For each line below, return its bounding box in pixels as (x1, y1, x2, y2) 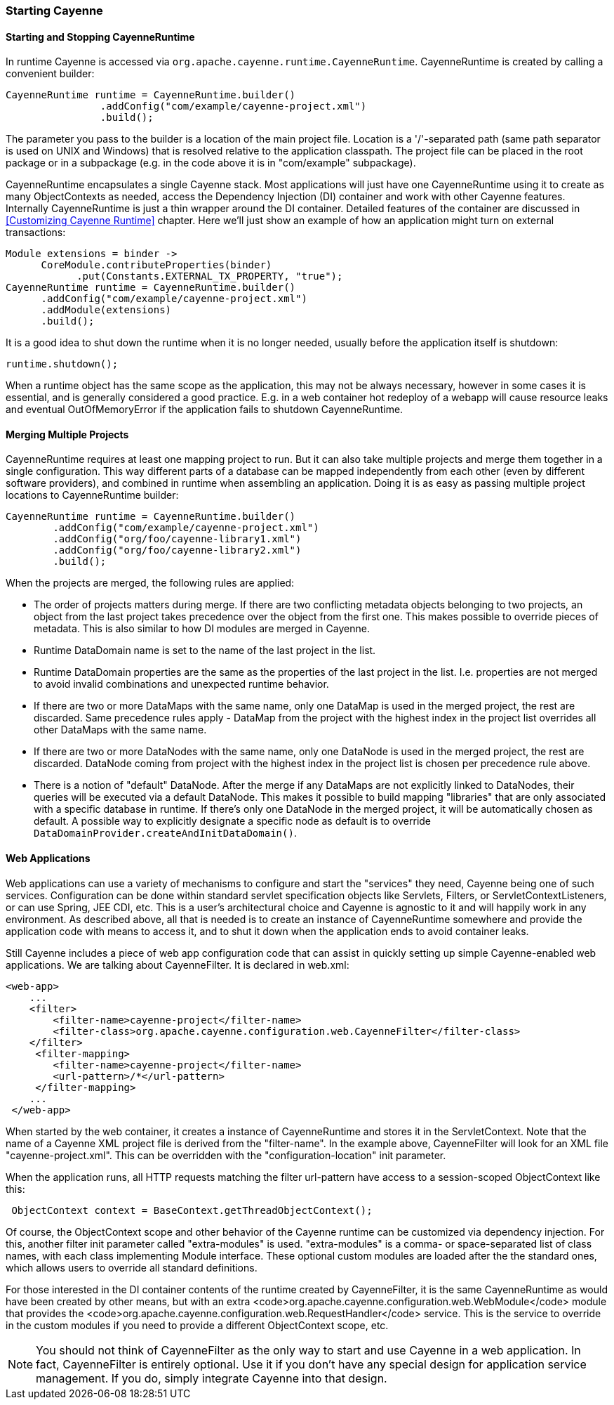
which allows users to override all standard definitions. (6, 1261, 258, 1274)
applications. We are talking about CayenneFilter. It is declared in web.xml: (6, 958, 349, 971)
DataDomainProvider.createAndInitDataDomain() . (34, 827, 297, 839)
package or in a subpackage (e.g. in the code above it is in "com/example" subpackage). (6, 157, 416, 169)
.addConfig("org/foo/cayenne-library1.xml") (53, 533, 302, 545)
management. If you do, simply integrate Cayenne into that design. (36, 1371, 387, 1385)
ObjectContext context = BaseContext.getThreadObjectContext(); (11, 1204, 373, 1216)
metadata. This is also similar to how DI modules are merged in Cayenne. (34, 622, 370, 635)
